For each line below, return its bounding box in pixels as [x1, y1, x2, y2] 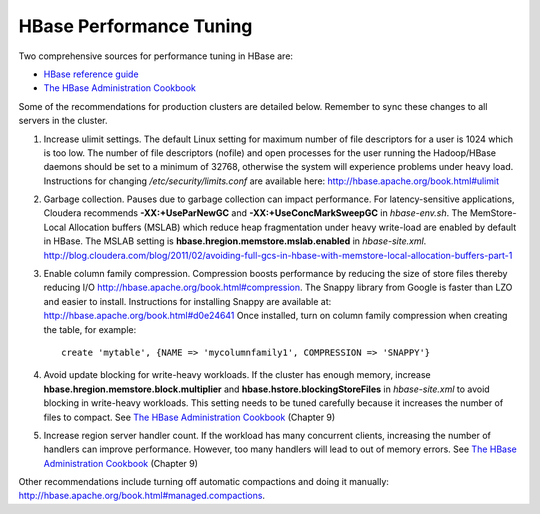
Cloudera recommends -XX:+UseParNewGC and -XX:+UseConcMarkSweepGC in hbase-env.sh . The [43, 207, 468, 219]
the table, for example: [43, 323, 137, 335]
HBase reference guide [43, 68, 139, 80]
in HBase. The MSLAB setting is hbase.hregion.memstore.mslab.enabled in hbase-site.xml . [43, 235, 427, 247]
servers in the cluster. [18, 115, 109, 127]
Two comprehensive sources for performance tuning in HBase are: [18, 50, 294, 62]
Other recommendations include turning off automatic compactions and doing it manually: [18, 476, 390, 488]
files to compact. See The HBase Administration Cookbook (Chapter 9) [43, 411, 336, 423]
